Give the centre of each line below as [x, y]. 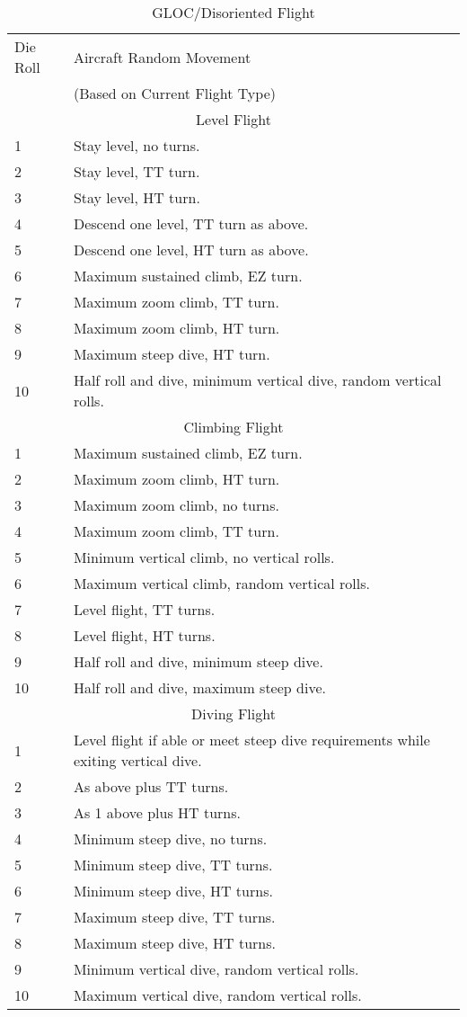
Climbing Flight [233, 427]
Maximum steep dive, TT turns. [174, 917]
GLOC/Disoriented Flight [233, 12]
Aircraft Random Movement [162, 57]
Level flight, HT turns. [144, 635]
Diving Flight [233, 714]
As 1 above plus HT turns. [157, 812]
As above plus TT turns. [151, 786]
